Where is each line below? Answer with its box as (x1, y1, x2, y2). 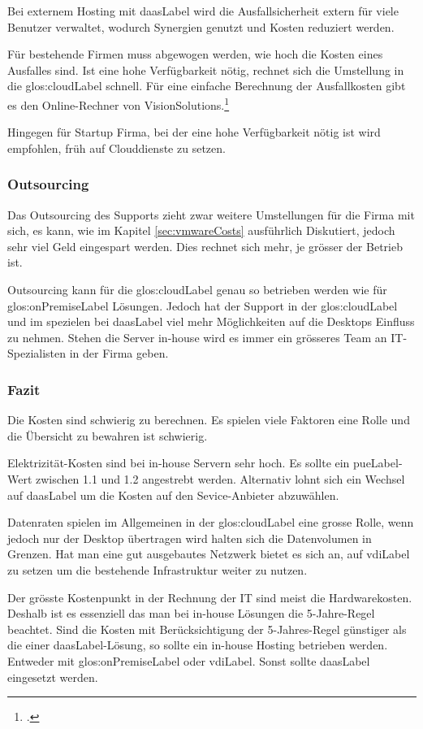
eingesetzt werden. (7, 668, 98, 685)
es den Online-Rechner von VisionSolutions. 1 (7, 93, 230, 113)
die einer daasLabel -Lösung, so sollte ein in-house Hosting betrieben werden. (7, 636, 388, 653)
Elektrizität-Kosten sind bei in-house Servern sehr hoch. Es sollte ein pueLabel (7, 454, 399, 471)
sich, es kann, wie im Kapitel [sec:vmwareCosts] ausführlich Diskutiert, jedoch (7, 222, 395, 239)
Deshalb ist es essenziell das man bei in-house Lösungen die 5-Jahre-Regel (7, 605, 375, 622)
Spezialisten (7, 345, 67, 362)
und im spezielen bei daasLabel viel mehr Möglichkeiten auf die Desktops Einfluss (7, 313, 415, 330)
